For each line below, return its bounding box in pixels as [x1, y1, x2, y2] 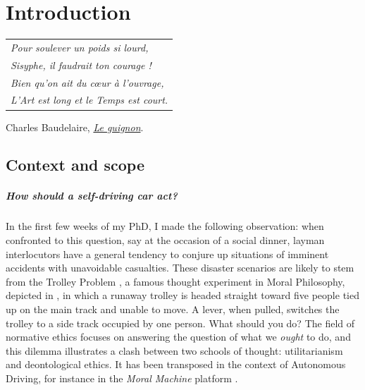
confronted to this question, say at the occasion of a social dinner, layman [6, 233, 325, 248]
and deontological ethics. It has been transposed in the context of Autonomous [6, 357, 346, 372]
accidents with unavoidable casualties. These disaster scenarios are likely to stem [6, 260, 354, 275]
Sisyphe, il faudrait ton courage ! [11, 57, 151, 72]
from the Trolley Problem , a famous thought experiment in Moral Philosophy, [6, 274, 345, 288]
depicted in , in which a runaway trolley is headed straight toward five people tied [6, 288, 359, 303]
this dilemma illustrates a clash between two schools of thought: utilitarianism [6, 343, 343, 358]
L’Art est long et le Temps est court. [11, 92, 168, 107]
